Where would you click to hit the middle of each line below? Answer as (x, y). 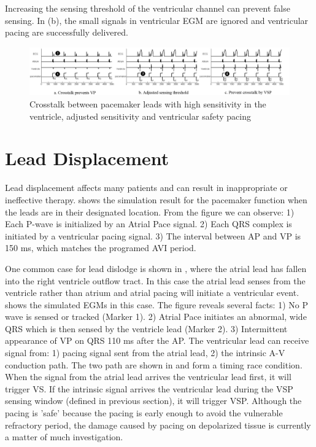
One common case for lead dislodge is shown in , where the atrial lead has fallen (156, 268)
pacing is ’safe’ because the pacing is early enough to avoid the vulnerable (144, 413)
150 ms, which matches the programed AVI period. (101, 248)
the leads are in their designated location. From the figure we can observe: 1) (150, 212)
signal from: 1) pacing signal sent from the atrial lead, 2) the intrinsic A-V (145, 353)
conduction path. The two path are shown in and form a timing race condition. (154, 364)
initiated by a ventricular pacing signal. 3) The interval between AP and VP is (153, 235)
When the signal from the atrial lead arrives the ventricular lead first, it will (148, 377)
